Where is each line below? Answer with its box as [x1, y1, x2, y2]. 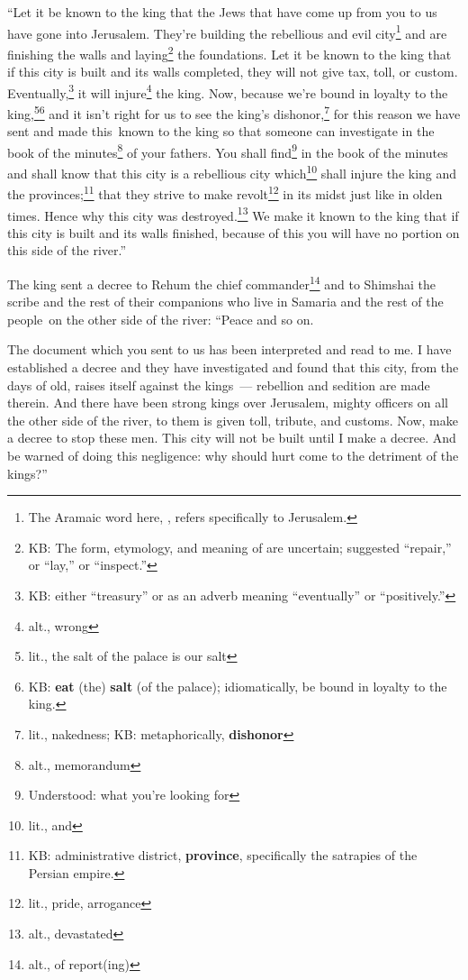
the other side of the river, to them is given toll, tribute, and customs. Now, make [7, 410, 458, 429]
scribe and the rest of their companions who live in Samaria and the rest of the [7, 292, 444, 311]
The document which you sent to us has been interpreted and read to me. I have [7, 340, 452, 359]
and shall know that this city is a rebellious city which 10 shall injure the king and [7, 161, 457, 182]
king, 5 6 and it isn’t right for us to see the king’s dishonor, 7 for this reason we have [7, 101, 461, 123]
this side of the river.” [7, 241, 127, 260]
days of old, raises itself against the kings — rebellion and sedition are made [7, 375, 430, 394]
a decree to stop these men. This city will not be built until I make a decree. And [7, 428, 456, 447]
